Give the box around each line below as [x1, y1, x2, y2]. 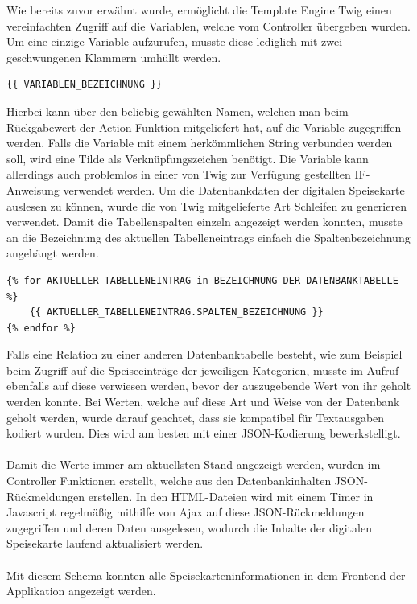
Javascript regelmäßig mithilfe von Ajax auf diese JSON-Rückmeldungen [6, 503, 365, 520]
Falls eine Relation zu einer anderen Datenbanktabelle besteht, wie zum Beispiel [6, 346, 403, 363]
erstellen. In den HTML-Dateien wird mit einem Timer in [88, 487, 374, 504]
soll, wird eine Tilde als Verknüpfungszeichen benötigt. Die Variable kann [6, 150, 369, 166]
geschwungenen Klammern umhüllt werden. [6, 48, 221, 65]
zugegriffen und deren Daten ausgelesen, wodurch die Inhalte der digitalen [6, 519, 372, 536]
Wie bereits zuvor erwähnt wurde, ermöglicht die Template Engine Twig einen [6, 2, 392, 18]
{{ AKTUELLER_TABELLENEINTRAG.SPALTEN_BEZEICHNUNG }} [29, 306, 324, 318]
